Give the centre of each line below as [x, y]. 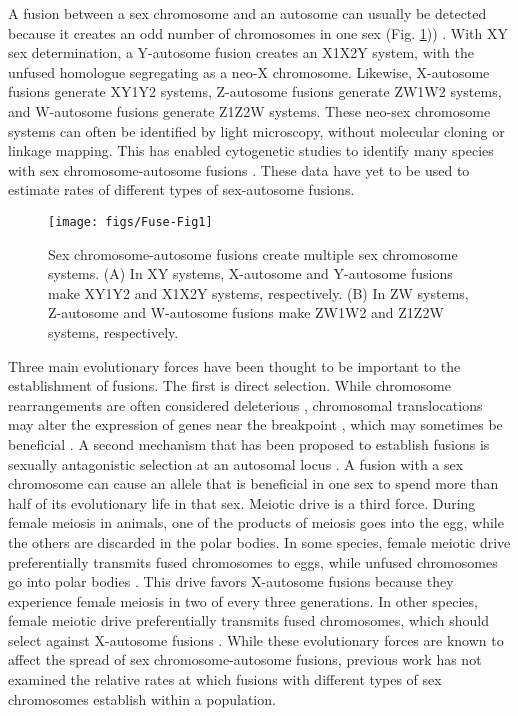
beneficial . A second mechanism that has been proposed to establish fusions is [249, 443]
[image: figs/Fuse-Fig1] [130, 221]
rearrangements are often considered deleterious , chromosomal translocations [245, 404]
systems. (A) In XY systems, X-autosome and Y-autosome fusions [250, 273]
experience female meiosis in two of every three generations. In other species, [243, 600]
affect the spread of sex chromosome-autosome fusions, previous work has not [245, 659]
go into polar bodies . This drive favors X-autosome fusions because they [231, 581]
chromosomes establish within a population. [142, 698]
